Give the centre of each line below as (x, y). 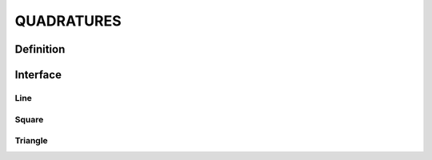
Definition (40, 49)
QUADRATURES (68, 21)
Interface (38, 75)
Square (29, 119)
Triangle (31, 141)
